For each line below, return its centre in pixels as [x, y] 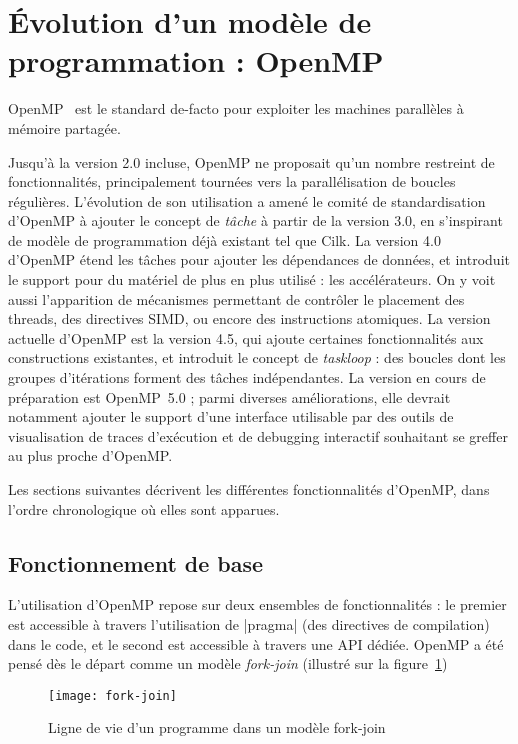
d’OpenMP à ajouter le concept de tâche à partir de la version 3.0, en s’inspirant [255, 220]
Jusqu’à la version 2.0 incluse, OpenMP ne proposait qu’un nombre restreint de [251, 161]
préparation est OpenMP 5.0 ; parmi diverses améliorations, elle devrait [229, 396]
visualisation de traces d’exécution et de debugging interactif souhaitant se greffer [258, 435]
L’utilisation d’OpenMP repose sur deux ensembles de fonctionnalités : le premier [257, 604]
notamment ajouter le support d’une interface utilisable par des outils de [231, 416]
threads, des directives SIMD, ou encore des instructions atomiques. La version [249, 318]
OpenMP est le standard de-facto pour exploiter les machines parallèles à [236, 108]
